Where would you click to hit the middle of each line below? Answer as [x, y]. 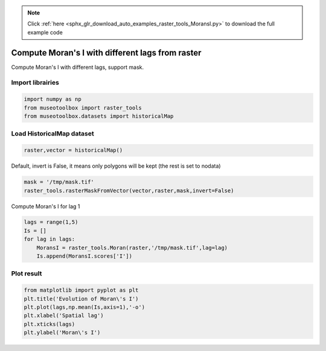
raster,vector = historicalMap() [73, 150]
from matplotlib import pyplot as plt [81, 290]
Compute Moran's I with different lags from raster [106, 52]
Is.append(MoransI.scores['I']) [85, 256]
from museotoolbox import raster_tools [83, 108]
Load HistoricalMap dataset [53, 134]
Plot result [27, 274]
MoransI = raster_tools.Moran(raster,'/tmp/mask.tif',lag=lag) [132, 248]
